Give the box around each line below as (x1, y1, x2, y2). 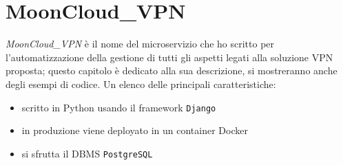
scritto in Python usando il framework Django (21, 100, 216, 114)
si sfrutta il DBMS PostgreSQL (21, 146, 153, 160)
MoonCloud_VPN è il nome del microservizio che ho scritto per (6, 36, 275, 51)
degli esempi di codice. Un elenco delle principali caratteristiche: (6, 76, 276, 91)
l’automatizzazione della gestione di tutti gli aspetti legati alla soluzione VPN (6, 49, 333, 64)
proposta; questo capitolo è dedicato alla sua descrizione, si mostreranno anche (6, 63, 337, 78)
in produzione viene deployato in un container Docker (21, 123, 248, 137)
